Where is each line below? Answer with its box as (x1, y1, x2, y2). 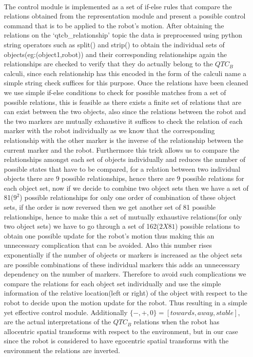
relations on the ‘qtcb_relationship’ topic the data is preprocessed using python (4, 30, 242, 40)
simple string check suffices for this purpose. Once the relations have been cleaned (4, 78, 249, 88)
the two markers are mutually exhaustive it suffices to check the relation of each (4, 116, 243, 126)
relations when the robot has (134, 317, 219, 327)
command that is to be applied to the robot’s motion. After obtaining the (4, 20, 224, 30)
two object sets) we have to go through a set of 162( (4, 221, 159, 231)
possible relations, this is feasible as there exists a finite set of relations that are (4, 97, 242, 107)
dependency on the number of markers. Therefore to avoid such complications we (4, 269, 246, 279)
